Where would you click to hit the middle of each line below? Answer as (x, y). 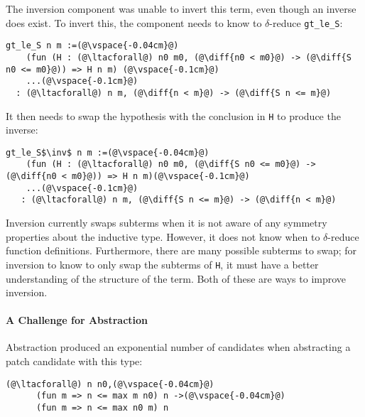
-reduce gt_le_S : (306, 22)
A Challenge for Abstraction (77, 320)
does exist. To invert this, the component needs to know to (134, 22)
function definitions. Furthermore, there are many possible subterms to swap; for (181, 250)
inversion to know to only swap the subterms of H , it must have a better (162, 264)
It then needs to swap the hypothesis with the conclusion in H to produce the (173, 115)
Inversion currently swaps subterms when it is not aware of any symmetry (167, 223)
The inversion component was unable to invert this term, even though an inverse (181, 9)
